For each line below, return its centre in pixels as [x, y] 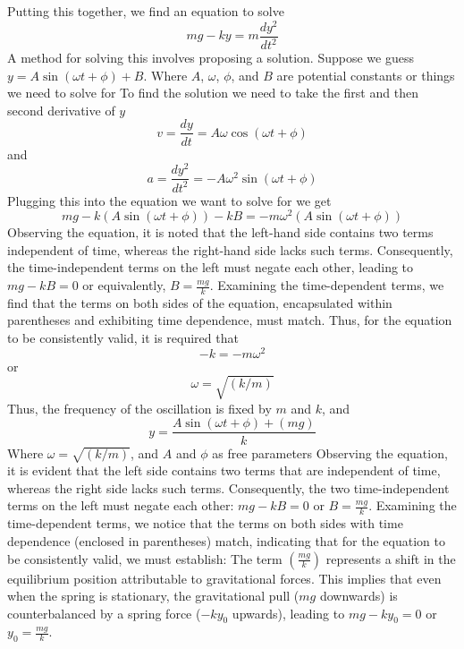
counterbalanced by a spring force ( [104, 613]
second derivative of [61, 110]
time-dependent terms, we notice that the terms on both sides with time [205, 523]
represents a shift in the [391, 558]
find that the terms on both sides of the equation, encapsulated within [200, 302]
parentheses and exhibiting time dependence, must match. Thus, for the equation [230, 320]
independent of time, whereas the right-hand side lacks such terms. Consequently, [230, 249]
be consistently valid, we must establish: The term [145, 558]
